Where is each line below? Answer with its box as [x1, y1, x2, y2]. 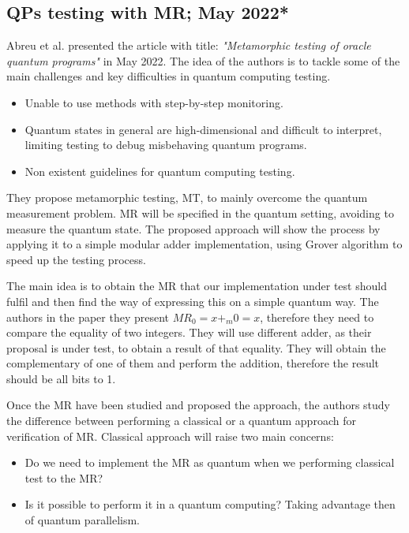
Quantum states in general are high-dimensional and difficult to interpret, [24, 121, 382, 137]
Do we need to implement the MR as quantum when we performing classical [24, 454, 395, 471]
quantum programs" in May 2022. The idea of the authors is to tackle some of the [6, 52, 400, 69]
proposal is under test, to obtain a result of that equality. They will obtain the [6, 339, 386, 356]
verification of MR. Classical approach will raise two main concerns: [6, 427, 334, 444]
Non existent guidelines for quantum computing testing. [24, 162, 295, 179]
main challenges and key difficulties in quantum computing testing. [6, 68, 331, 84]
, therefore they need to [260, 308, 374, 325]
